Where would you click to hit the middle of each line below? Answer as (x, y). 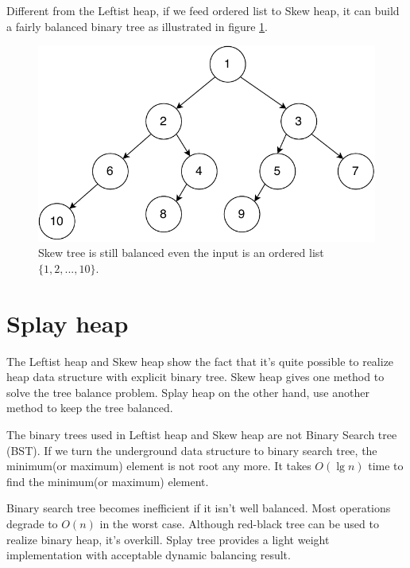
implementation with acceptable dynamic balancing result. (149, 555)
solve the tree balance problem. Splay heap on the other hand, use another (188, 392)
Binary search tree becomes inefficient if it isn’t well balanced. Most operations (199, 508)
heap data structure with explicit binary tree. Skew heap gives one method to (195, 377)
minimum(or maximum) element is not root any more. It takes (159, 466)
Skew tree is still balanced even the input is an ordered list (181, 253)
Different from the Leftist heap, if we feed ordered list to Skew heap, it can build (203, 10)
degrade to (32, 523)
